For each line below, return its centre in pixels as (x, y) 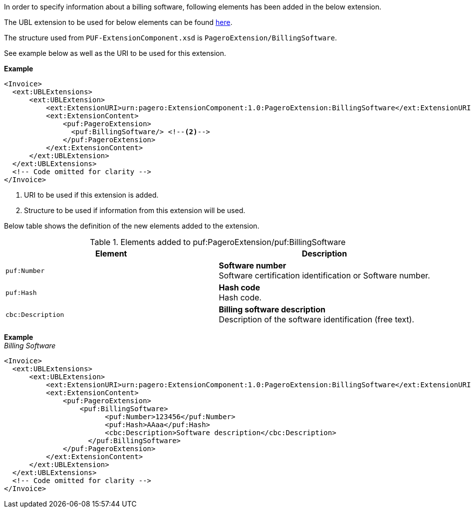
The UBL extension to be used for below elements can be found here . (118, 22)
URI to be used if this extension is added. (91, 195)
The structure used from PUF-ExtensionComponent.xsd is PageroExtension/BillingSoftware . (171, 38)
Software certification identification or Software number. (324, 275)
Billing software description (272, 309)
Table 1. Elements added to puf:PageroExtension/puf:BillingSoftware (218, 242)
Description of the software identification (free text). (317, 319)
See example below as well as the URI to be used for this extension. (115, 53)
